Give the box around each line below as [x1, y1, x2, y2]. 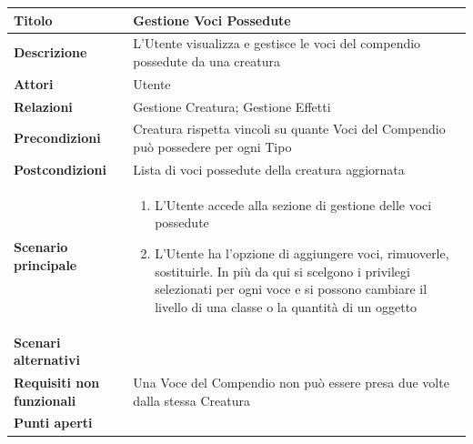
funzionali [14, 390, 76, 409]
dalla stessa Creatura [133, 390, 250, 409]
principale [14, 255, 77, 274]
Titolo [14, 10, 53, 29]
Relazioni [14, 96, 73, 116]
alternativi [14, 350, 81, 369]
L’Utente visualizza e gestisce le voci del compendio [133, 34, 421, 53]
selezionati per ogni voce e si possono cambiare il [155, 279, 428, 298]
